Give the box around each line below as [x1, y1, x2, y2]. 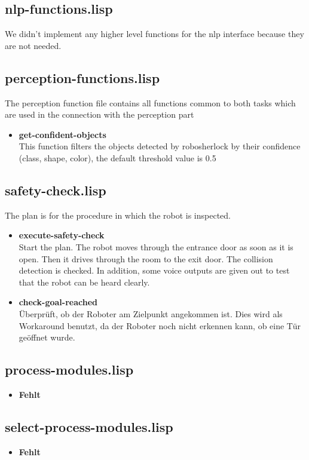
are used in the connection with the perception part [5, 108, 194, 121]
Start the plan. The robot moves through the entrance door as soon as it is [19, 240, 293, 253]
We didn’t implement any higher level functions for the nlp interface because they [5, 27, 304, 40]
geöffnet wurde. [19, 331, 75, 344]
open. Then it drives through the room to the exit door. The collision [19, 252, 273, 265]
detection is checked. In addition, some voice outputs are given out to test [19, 264, 290, 277]
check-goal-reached [19, 296, 97, 308]
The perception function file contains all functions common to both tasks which [5, 96, 296, 109]
